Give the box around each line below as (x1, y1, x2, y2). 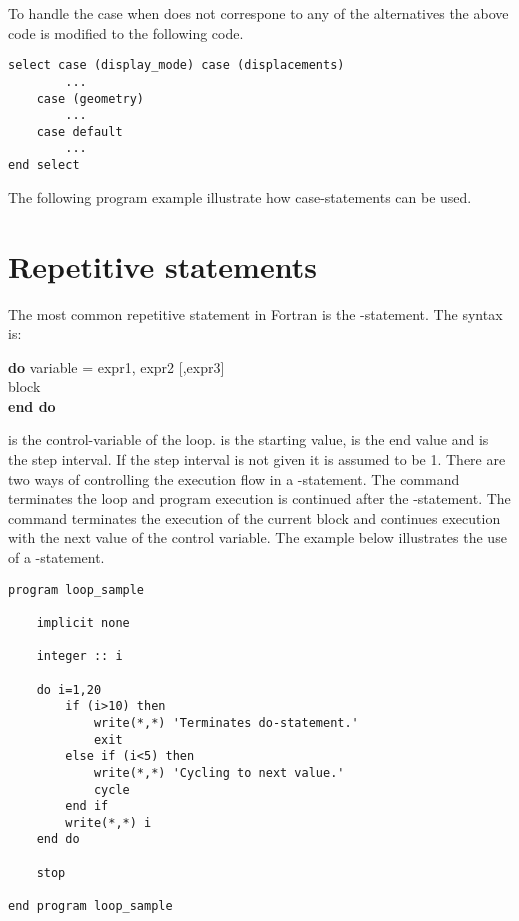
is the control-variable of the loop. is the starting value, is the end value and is (8, 429, 489, 450)
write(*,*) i (65, 815, 152, 830)
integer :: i (36, 649, 123, 664)
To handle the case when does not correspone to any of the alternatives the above (8, 3, 509, 23)
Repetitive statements (8, 245, 317, 286)
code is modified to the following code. (8, 22, 244, 43)
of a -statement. (8, 547, 105, 568)
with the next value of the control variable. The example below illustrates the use (8, 527, 507, 548)
